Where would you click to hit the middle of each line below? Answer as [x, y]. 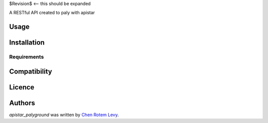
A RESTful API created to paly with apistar [52, 13]
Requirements [27, 57]
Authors [22, 103]
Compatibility [31, 71]
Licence [22, 87]
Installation [27, 43]
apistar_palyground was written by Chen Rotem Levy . [64, 115]
